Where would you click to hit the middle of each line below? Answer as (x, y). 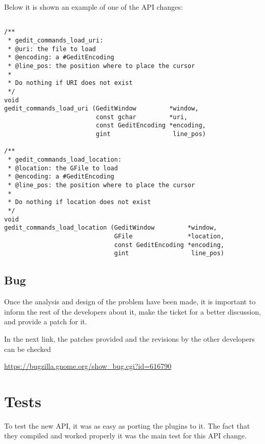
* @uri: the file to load (52, 49)
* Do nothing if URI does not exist (70, 83)
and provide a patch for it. (46, 321)
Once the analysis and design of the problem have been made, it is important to (130, 302)
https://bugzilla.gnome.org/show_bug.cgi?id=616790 (88, 366)
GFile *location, (169, 236)
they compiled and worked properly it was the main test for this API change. (126, 436)
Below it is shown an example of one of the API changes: (94, 7)
